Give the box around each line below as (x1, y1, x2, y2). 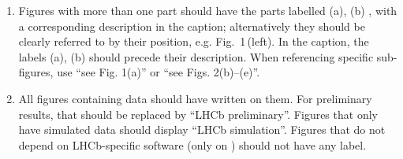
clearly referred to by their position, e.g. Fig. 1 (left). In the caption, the (18, 33, 369, 50)
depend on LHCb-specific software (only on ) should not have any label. (18, 136, 367, 153)
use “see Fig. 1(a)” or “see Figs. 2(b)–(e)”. (57, 64, 260, 80)
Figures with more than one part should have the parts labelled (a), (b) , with (18, 2, 397, 18)
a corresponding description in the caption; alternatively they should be (18, 17, 365, 34)
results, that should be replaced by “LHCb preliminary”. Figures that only (18, 105, 378, 122)
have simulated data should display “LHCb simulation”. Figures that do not (18, 121, 386, 138)
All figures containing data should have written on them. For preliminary (18, 90, 372, 106)
